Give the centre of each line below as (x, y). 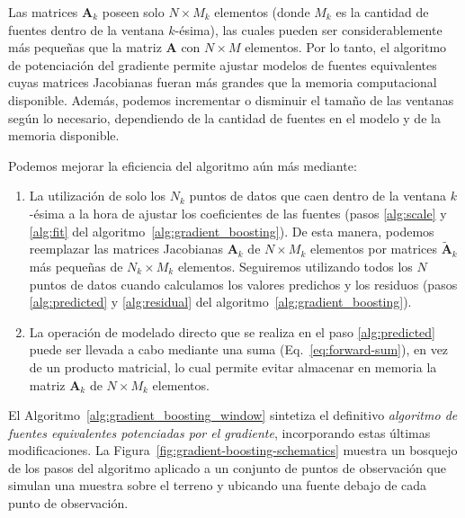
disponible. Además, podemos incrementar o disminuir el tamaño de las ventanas (231, 99)
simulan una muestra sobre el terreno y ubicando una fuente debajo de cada (218, 485)
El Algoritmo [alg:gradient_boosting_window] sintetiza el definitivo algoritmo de (233, 415)
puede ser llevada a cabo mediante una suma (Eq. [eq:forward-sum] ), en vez (239, 349)
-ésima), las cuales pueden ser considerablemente (309, 29)
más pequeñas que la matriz (85, 47)
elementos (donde (262, 12)
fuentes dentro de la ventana (86, 29)
